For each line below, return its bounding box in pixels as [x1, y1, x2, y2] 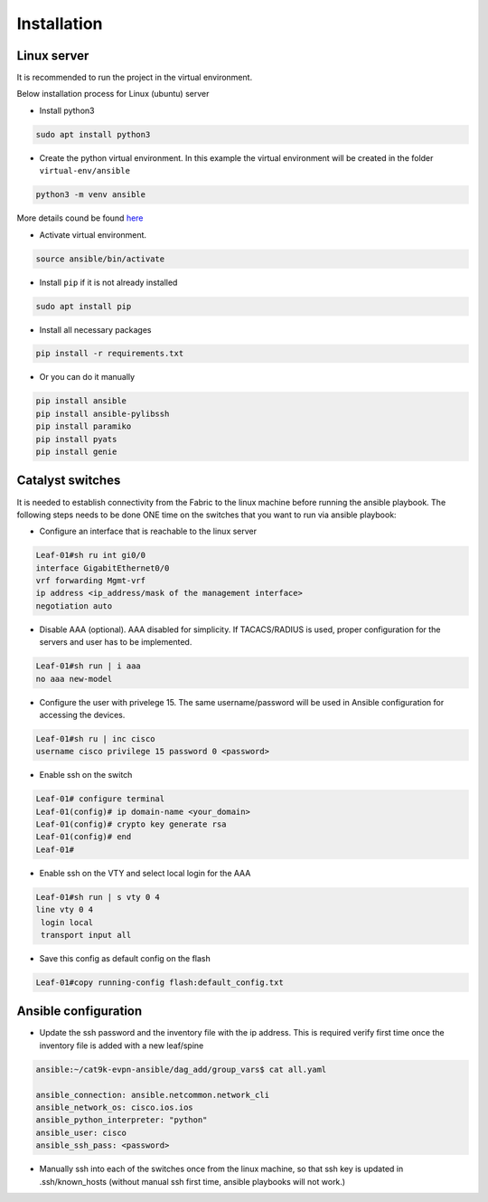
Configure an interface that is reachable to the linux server [39, 525, 258, 537]
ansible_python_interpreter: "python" [35, 1115, 208, 1125]
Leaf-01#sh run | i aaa [35, 661, 142, 671]
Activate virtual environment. [39, 229, 147, 240]
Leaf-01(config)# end [35, 832, 132, 842]
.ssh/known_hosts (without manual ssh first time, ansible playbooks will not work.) [39, 1176, 346, 1187]
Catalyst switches [16, 473, 121, 488]
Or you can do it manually [39, 372, 136, 383]
